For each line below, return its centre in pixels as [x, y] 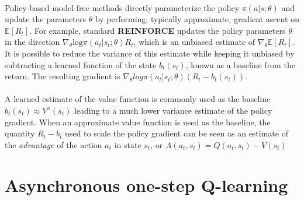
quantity [20, 133]
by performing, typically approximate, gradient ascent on [197, 19]
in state [128, 144]
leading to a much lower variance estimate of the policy [173, 110]
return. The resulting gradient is [63, 76]
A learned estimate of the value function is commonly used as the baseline [138, 99]
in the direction [32, 42]
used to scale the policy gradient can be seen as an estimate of [177, 133]
